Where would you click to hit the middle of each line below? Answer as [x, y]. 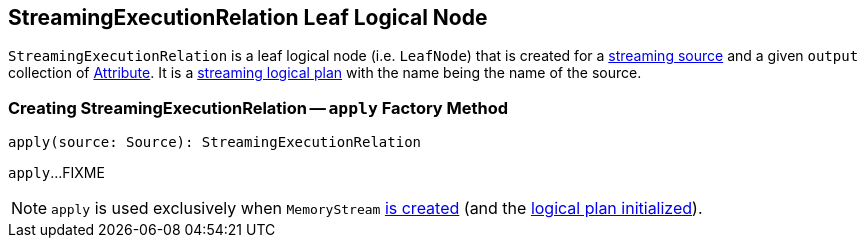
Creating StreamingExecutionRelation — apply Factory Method [258, 107]
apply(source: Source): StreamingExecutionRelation [215, 142]
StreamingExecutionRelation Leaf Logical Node [248, 17]
